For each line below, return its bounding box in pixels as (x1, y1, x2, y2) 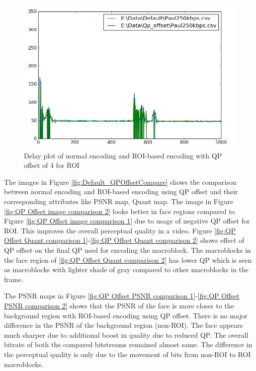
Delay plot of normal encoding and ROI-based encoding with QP (24, 150, 222, 160)
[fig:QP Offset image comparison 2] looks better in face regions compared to (4, 206, 235, 216)
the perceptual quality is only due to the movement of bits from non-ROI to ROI (4, 349, 251, 359)
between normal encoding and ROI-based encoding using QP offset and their (4, 186, 238, 197)
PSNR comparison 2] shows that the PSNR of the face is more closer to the (4, 300, 234, 311)
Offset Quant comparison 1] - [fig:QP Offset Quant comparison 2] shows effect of (4, 235, 245, 245)
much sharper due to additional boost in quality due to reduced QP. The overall (4, 329, 249, 340)
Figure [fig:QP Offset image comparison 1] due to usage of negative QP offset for (4, 216, 250, 226)
